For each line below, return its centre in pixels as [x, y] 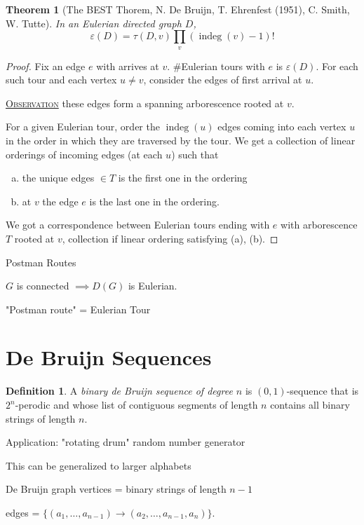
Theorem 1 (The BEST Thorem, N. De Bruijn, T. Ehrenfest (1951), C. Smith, [178, 9]
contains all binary [310, 405]
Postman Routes [41, 262]
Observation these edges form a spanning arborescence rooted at [145, 103]
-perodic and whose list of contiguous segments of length [136, 405]
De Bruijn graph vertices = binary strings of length [116, 489]
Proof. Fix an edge [46, 66]
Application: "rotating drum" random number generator [126, 442]
